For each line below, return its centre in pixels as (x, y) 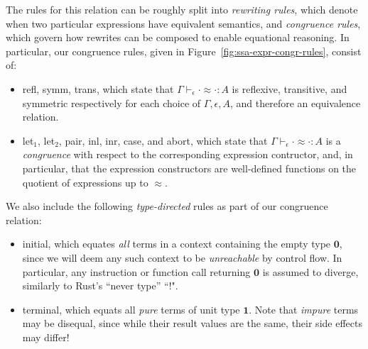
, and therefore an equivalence (296, 103)
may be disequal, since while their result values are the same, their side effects (192, 323)
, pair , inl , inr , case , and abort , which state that (163, 140)
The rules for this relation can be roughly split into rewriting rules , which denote (182, 9)
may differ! (46, 337)
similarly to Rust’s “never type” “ (96, 286)
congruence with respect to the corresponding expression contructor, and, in (188, 154)
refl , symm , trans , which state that (98, 88)
